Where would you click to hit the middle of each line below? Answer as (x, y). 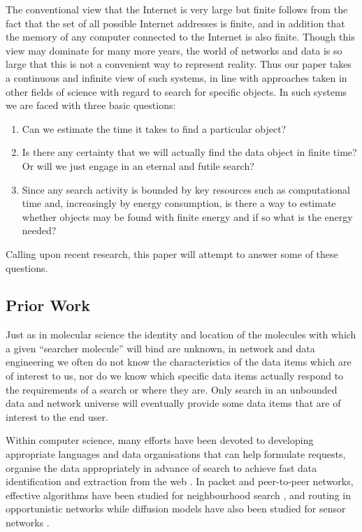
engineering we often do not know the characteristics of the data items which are (179, 362)
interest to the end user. (57, 416)
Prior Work (48, 305)
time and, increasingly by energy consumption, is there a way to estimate (179, 203)
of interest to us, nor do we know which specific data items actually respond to (175, 376)
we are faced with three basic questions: (91, 105)
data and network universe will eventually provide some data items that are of (173, 403)
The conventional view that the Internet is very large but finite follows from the (177, 9)
